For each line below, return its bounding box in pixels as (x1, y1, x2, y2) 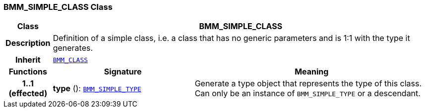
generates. (53, 43, 93, 53)
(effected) (8, 88, 48, 99)
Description (5, 38, 51, 48)
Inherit (15, 55, 41, 65)
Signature (104, 67, 142, 77)
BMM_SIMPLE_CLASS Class (3, 2, 113, 12)
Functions (8, 67, 47, 77)
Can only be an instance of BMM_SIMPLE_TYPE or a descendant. (194, 88, 421, 99)
